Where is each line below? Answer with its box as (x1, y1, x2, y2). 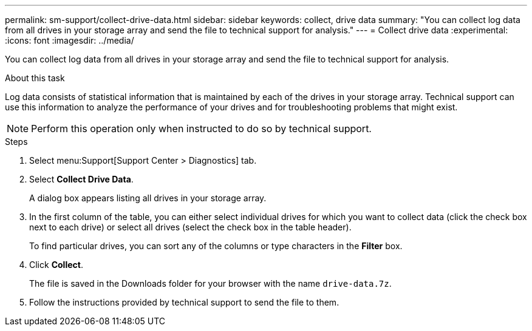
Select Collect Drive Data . (29, 174, 134, 184)
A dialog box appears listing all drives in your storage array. (29, 193, 267, 203)
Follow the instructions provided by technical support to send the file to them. (29, 297, 339, 307)
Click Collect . (29, 259, 83, 270)
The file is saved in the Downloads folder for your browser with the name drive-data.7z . (29, 278, 392, 289)
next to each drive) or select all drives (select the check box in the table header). (29, 222, 352, 232)
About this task (5, 73, 65, 83)
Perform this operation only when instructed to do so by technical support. (31, 122, 372, 135)
